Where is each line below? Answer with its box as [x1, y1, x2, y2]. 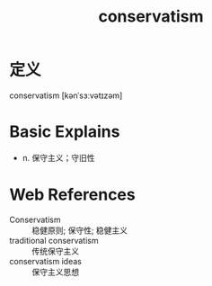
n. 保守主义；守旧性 [22, 152, 96, 163]
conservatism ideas [9, 255, 83, 266]
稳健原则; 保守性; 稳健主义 [31, 225, 128, 236]
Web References [9, 184, 137, 205]
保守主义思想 [31, 266, 79, 277]
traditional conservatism [9, 235, 99, 246]
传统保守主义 [31, 246, 79, 256]
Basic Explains [9, 121, 120, 142]
